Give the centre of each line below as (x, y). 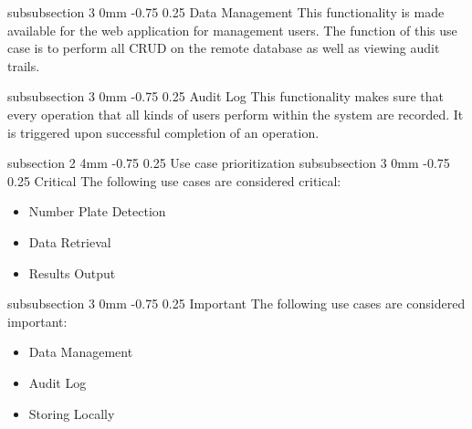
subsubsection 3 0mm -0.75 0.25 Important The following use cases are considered (236, 303)
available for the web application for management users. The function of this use (232, 30)
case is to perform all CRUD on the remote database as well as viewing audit (224, 48)
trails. (24, 65)
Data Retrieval (70, 241)
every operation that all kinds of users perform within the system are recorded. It (236, 114)
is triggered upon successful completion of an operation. (163, 132)
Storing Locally (72, 413)
